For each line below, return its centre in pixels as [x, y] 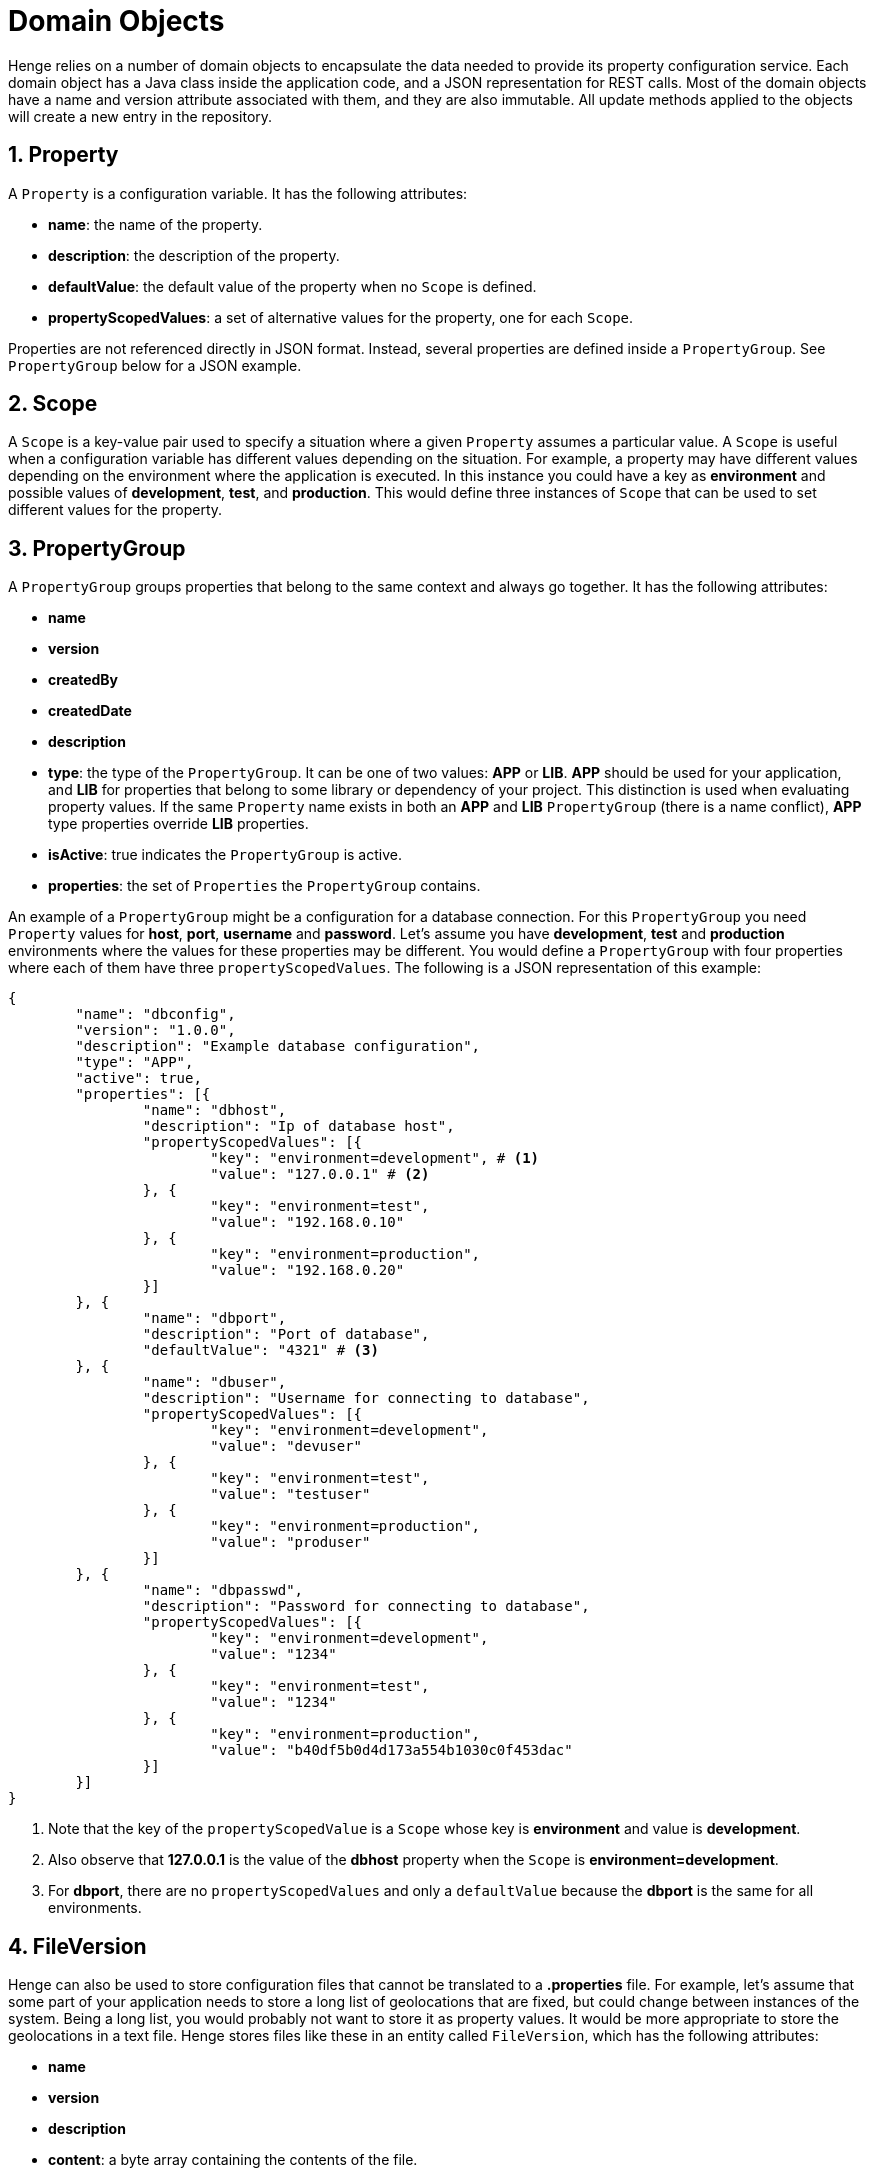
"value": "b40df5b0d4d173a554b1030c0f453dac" [391, 1750]
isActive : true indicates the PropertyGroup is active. [225, 855]
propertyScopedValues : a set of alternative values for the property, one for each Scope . [341, 317]
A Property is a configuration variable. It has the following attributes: [238, 193]
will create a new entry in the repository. [140, 116]
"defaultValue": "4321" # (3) [260, 1350]
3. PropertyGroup [97, 548]
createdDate [90, 711]
